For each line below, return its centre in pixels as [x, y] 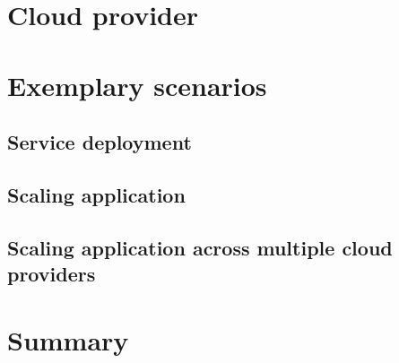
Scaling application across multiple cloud [200, 247]
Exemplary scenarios [137, 85]
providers [52, 274]
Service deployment [100, 142]
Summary [68, 339]
